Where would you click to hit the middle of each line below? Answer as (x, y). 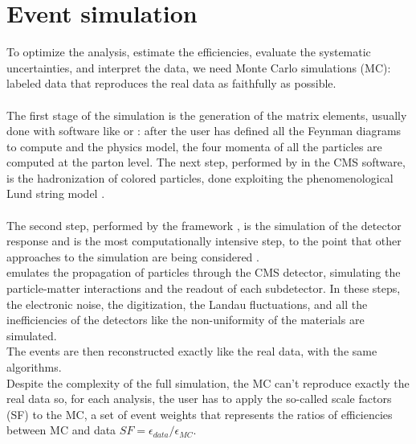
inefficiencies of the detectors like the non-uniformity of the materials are (186, 320)
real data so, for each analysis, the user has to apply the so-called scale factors (199, 399)
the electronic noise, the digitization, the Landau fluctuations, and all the (187, 304)
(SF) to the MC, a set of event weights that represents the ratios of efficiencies (200, 414)
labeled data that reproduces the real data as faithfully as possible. (171, 83)
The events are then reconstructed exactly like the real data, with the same (192, 351)
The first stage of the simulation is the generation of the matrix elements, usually (207, 115)
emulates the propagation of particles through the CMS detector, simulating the (204, 272)
